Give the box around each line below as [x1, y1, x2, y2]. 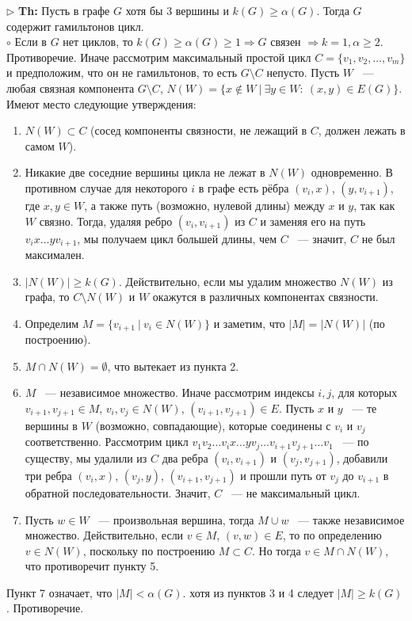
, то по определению [282, 527, 382, 543]
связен [270, 33, 301, 50]
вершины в [25, 417, 78, 433]
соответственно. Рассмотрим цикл [25, 433, 189, 450]
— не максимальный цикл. [231, 484, 360, 501]
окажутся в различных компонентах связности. [152, 288, 379, 305]
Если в [14, 33, 47, 50]
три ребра [25, 467, 72, 483]
